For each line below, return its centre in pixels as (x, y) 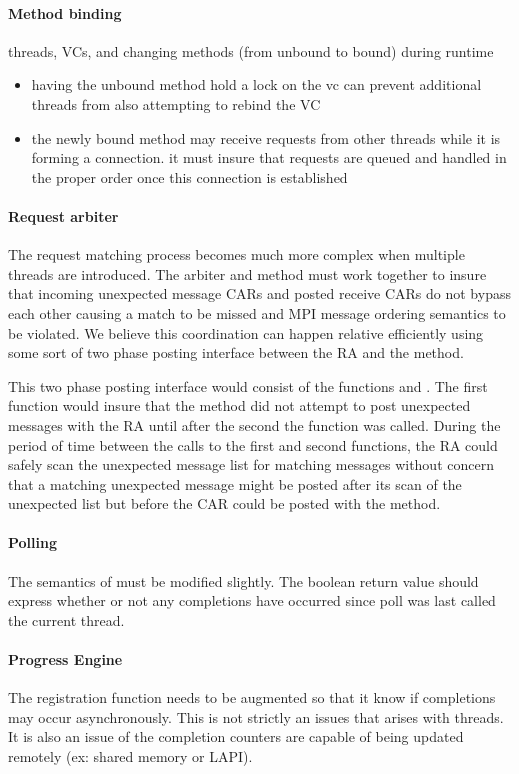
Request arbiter (63, 215)
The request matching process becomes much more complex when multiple (236, 254)
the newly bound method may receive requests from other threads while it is (266, 137)
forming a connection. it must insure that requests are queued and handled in (269, 157)
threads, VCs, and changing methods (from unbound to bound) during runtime (251, 50)
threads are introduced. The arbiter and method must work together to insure (247, 273)
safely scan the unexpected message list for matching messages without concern (251, 464)
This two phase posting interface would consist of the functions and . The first (248, 385)
